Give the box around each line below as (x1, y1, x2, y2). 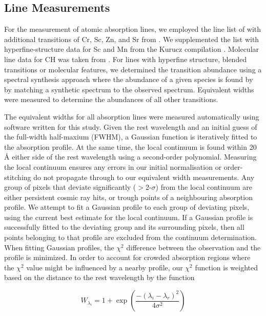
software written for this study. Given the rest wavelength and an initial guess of (4, 121, 257, 132)
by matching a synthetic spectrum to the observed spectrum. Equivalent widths (4, 84, 254, 94)
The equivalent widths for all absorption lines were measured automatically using (4, 111, 259, 122)
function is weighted (195, 262, 258, 272)
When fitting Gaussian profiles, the (4, 242, 114, 252)
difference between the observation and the (126, 242, 261, 252)
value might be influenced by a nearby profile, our (26, 262, 183, 272)
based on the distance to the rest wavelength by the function (4, 272, 195, 283)
